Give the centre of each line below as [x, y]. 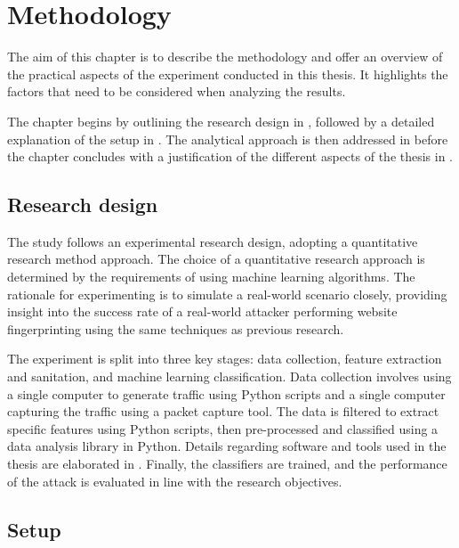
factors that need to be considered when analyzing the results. [177, 91]
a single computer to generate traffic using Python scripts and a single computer [226, 393]
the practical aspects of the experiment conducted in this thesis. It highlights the [228, 74]
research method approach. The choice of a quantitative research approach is [216, 259]
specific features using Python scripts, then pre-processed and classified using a [223, 428]
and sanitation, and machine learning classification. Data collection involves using [229, 376]
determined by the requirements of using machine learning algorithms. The [211, 277]
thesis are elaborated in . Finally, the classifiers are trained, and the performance [227, 464]
